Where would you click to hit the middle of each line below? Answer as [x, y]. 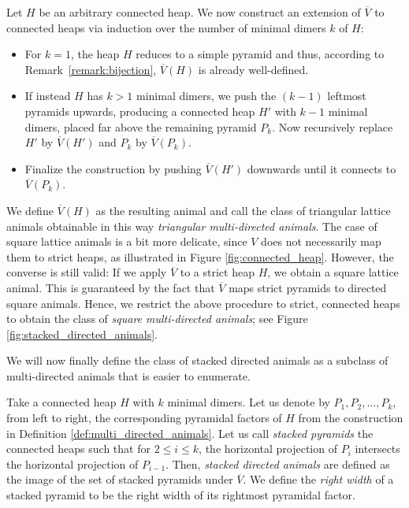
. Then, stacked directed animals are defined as [278, 464]
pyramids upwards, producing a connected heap [140, 111]
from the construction [351, 418]
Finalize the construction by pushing [113, 168]
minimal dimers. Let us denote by [249, 402]
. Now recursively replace [333, 126]
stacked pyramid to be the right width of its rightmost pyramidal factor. [181, 495]
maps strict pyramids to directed [308, 287]
